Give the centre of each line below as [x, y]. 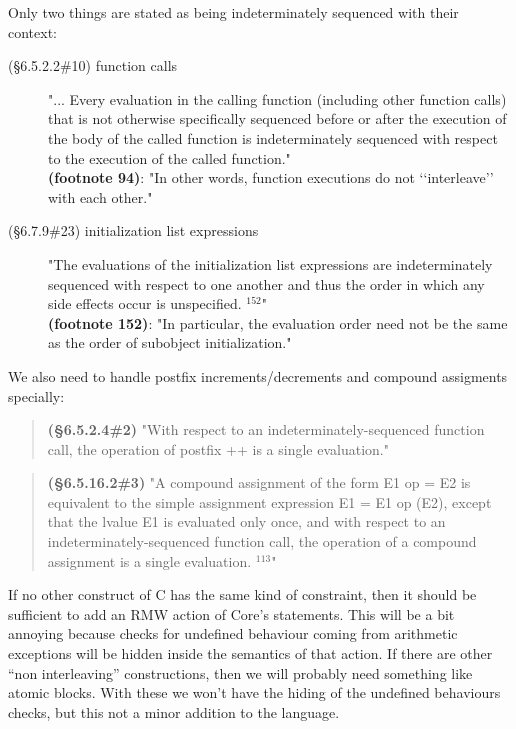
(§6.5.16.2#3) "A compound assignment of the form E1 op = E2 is [259, 482]
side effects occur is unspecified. [145, 303]
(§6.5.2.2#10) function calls [93, 65]
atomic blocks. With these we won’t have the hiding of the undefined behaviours [254, 692]
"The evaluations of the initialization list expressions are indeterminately [270, 263]
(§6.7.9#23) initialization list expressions [133, 230]
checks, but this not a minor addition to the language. [174, 711]
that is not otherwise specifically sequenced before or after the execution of [277, 118]
